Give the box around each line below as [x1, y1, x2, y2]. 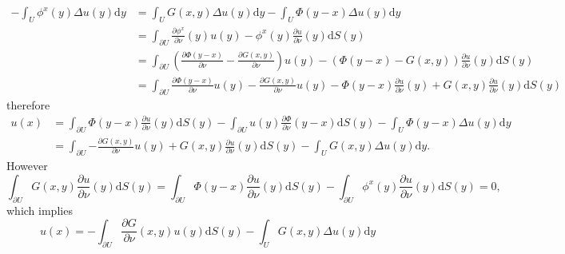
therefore [6, 96, 50, 113]
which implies [6, 201, 73, 218]
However [6, 157, 48, 173]
